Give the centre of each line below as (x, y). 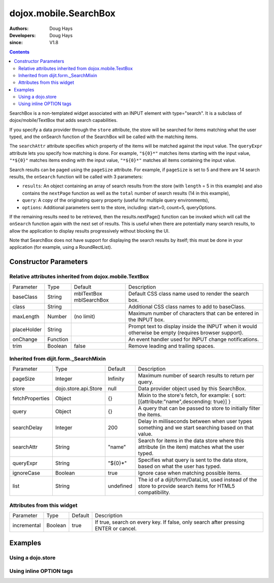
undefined (120, 486)
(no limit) (84, 316)
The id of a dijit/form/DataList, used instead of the (197, 480)
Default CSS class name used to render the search (189, 294)
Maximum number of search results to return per (196, 376)
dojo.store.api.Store (79, 388)
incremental (27, 526)
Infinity (116, 379)
